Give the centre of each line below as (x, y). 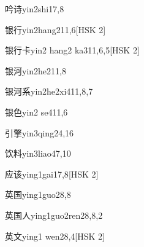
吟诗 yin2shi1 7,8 (35, 9)
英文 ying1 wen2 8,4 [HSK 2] (55, 236)
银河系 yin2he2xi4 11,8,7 (49, 91)
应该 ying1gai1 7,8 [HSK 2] (52, 174)
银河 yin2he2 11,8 (36, 70)
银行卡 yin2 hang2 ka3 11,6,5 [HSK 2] (72, 50)
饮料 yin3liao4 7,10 (38, 153)
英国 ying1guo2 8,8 (38, 194)
